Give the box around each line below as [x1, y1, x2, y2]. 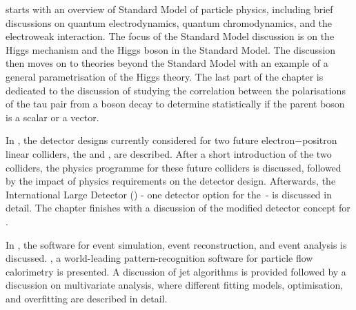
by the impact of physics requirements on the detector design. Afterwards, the [6, 174, 336, 188]
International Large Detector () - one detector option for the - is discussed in [6, 187, 332, 201]
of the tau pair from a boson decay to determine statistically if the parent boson [6, 96, 345, 111]
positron [302, 133, 337, 147]
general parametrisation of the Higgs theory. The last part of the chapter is [6, 69, 324, 83]
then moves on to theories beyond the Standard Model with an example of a [6, 56, 328, 70]
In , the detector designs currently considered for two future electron [6, 133, 295, 147]
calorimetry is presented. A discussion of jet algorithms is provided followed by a [6, 264, 346, 278]
